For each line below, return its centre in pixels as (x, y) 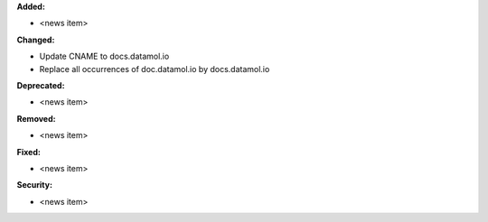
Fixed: (28, 152)
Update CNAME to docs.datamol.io (104, 56)
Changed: (36, 40)
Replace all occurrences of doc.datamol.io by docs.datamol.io (155, 69)
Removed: (36, 118)
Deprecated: (41, 85)
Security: (35, 185)
